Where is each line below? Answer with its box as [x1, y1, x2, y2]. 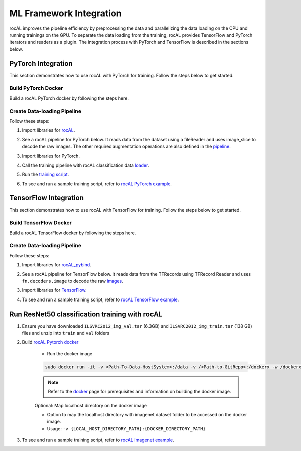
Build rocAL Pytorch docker [22, 339, 79, 345]
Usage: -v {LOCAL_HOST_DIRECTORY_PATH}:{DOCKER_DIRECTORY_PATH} [47, 425, 206, 431]
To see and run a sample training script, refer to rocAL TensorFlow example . [22, 296, 179, 303]
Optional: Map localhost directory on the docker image [34, 402, 147, 408]
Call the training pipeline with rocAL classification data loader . [22, 162, 149, 168]
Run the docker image [47, 350, 93, 356]
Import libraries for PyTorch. [22, 153, 80, 159]
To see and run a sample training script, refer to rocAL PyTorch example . [22, 181, 172, 187]
